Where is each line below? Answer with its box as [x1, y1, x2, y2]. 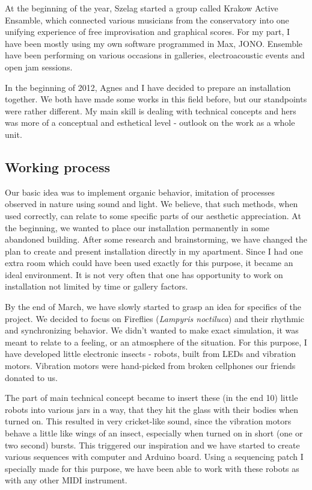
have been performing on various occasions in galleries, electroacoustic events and [5, 49, 305, 61]
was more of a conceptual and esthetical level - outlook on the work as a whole [5, 116, 295, 129]
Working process [5, 157, 110, 176]
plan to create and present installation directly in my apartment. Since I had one [5, 244, 303, 257]
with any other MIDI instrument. [5, 474, 127, 486]
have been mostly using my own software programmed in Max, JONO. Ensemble [5, 37, 303, 49]
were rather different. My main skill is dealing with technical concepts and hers [5, 104, 296, 117]
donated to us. [5, 371, 58, 383]
